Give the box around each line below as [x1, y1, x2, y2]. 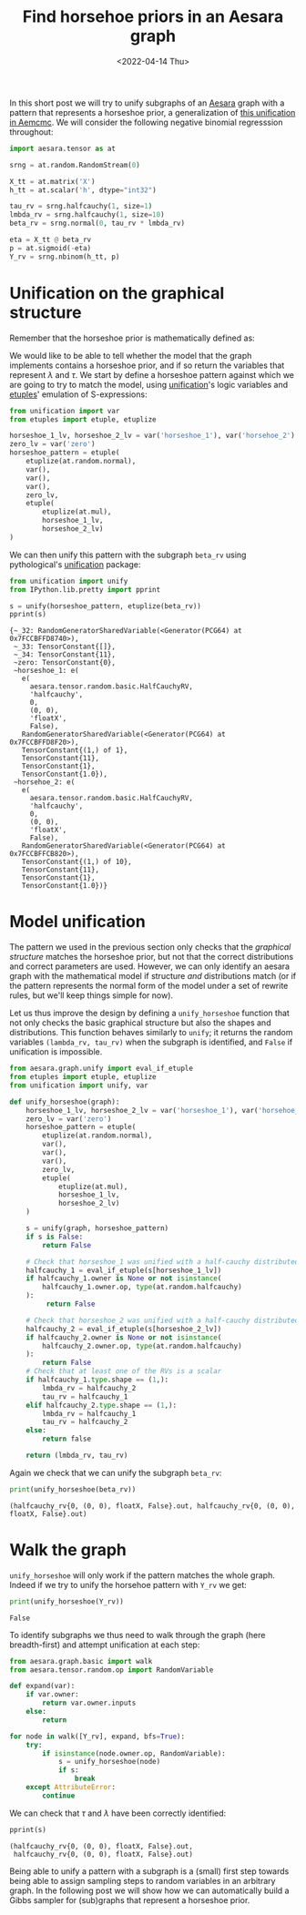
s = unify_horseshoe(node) [57, 1757, 161, 1767]
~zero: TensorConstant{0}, [13, 658, 117, 667]
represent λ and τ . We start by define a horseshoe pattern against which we [9, 369, 294, 380]
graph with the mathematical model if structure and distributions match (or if [9, 971, 297, 982]
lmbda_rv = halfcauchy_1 [42, 1409, 137, 1418]
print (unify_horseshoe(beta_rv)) [9, 1484, 137, 1494]
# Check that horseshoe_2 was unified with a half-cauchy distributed [25, 1316, 300, 1325]
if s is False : [25, 1232, 84, 1241]
